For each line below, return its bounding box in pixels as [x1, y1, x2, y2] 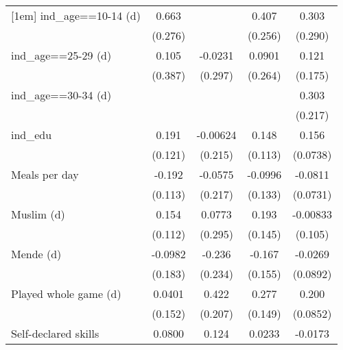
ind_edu [11, 127, 52, 142]
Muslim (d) [11, 206, 65, 222]
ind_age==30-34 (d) [11, 87, 112, 103]
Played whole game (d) [11, 286, 121, 301]
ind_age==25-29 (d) [11, 47, 112, 63]
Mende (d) [11, 246, 62, 262]
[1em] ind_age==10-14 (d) [11, 8, 141, 23]
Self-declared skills [11, 325, 99, 341]
